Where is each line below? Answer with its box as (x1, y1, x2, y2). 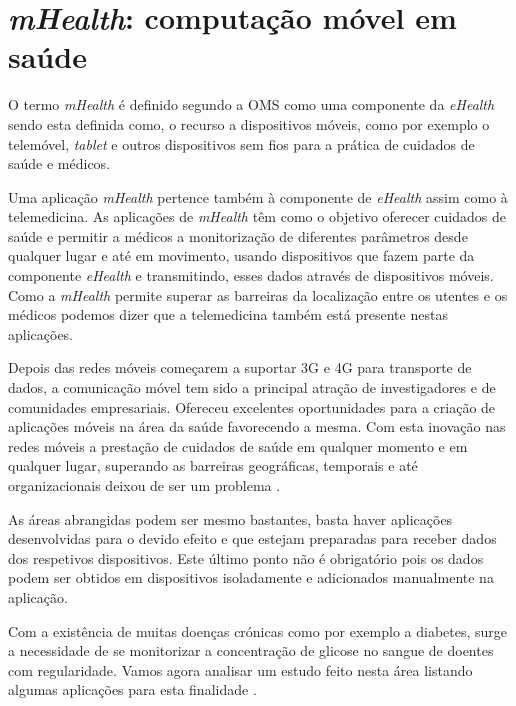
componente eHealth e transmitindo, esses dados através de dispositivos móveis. (8, 265, 494, 286)
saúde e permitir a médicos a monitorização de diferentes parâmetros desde (8, 225, 468, 246)
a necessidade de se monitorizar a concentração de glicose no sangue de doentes (8, 640, 494, 661)
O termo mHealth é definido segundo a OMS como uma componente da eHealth (8, 94, 495, 115)
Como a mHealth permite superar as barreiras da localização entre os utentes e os (8, 284, 508, 305)
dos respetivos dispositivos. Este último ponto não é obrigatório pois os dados (8, 547, 484, 568)
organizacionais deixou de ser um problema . (8, 475, 281, 495)
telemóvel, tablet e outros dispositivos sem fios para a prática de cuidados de (8, 133, 475, 154)
